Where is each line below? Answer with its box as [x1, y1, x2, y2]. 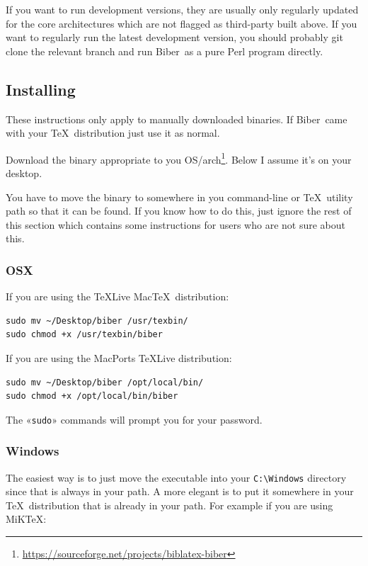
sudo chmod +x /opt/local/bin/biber [6, 391, 178, 402]
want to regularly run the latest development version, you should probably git [6, 30, 343, 45]
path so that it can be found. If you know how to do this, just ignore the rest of [6, 203, 352, 218]
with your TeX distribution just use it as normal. [6, 125, 220, 140]
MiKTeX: [6, 511, 47, 526]
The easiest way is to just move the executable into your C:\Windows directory [6, 470, 347, 485]
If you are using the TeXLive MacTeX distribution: [6, 289, 229, 304]
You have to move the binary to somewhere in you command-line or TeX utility [6, 189, 353, 204]
